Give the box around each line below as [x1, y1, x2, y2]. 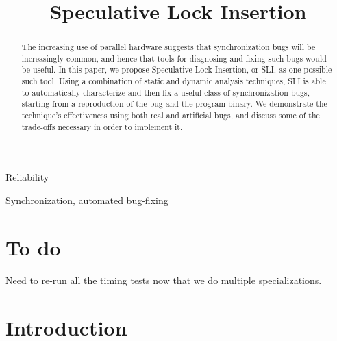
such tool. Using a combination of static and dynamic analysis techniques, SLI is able [21, 75, 326, 87]
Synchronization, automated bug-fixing [5, 193, 168, 207]
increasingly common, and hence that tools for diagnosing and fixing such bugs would [21, 52, 327, 64]
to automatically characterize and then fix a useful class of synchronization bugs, [21, 86, 310, 98]
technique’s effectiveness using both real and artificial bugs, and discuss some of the [21, 110, 320, 121]
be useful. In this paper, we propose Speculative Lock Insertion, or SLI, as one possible [21, 64, 332, 75]
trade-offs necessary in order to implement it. [21, 121, 183, 132]
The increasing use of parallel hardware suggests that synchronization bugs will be [21, 41, 316, 53]
